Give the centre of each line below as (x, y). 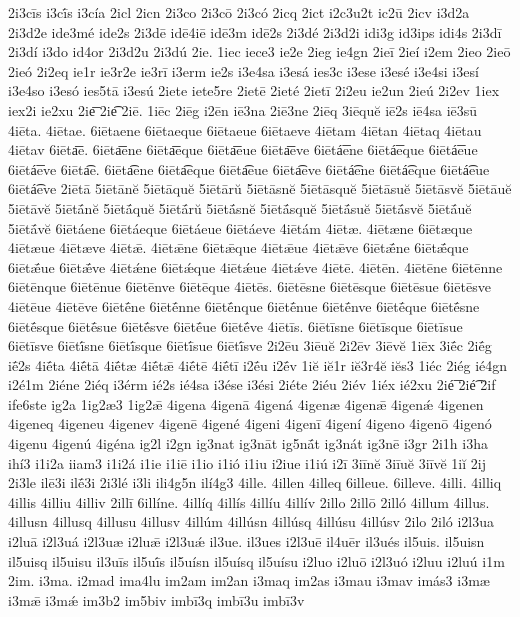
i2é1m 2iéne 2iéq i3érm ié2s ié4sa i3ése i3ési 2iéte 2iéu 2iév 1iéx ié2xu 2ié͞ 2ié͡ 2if (252, 384)
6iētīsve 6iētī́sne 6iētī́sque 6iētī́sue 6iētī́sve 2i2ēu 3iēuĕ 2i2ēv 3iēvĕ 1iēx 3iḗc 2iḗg (250, 345)
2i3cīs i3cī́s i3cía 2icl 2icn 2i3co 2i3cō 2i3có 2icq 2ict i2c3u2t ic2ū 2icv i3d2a (239, 12)
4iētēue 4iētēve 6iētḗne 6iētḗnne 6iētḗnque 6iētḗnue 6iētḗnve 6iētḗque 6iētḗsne (244, 305)
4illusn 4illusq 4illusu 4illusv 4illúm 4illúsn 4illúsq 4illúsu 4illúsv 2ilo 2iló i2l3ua (251, 521)
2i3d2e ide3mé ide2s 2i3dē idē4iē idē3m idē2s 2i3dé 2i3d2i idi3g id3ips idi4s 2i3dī (255, 31)
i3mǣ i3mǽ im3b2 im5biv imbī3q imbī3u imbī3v (156, 599)
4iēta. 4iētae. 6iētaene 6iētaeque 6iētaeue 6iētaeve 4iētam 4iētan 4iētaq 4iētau (245, 129)
